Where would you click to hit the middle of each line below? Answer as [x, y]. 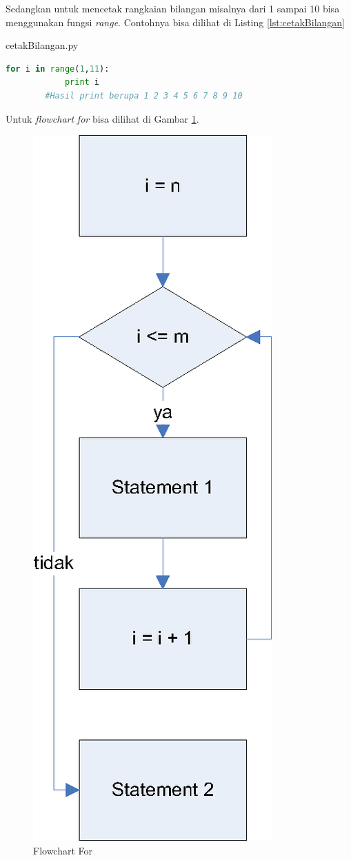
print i [82, 82]
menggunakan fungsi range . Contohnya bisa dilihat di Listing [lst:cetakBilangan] [175, 22]
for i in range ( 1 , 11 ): [58, 69]
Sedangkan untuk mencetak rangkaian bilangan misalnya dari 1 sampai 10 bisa [173, 8]
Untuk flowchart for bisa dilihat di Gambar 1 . [102, 118]
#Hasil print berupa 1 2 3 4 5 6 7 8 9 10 [144, 95]
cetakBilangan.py [42, 45]
